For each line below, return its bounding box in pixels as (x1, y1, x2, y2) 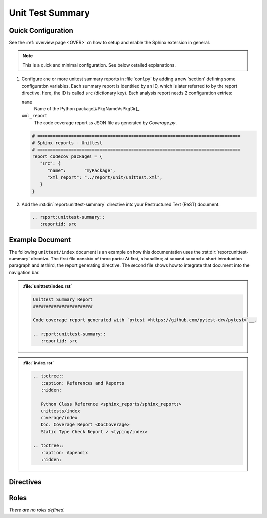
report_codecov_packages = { (32, 154, 103, 159)
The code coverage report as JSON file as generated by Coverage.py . (34, 119, 177, 126)
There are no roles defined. (9, 507, 65, 513)
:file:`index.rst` (22, 360, 54, 366)
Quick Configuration (9, 26, 74, 35)
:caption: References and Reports (40, 380, 125, 386)
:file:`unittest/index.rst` (22, 283, 72, 289)
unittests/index (40, 408, 80, 414)
